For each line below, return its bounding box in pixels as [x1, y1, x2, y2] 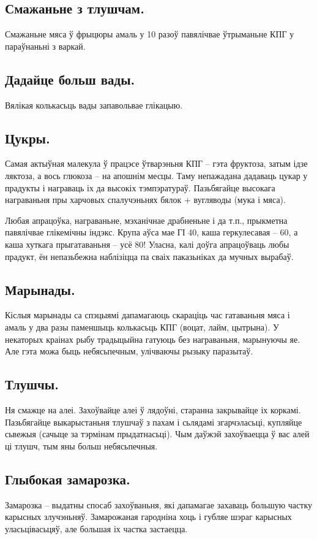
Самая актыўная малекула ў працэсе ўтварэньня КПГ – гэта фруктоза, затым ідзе [5, 157, 308, 170]
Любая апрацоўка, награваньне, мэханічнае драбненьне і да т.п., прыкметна [5, 213, 288, 226]
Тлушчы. [5, 375, 59, 394]
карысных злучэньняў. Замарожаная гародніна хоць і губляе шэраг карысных [5, 510, 292, 523]
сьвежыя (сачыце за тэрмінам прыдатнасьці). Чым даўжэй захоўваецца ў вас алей [5, 427, 310, 440]
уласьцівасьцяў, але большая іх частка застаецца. [5, 522, 188, 535]
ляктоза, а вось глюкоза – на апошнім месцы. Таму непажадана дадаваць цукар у [5, 169, 308, 182]
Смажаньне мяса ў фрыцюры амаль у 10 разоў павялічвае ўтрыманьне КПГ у [5, 28, 294, 40]
